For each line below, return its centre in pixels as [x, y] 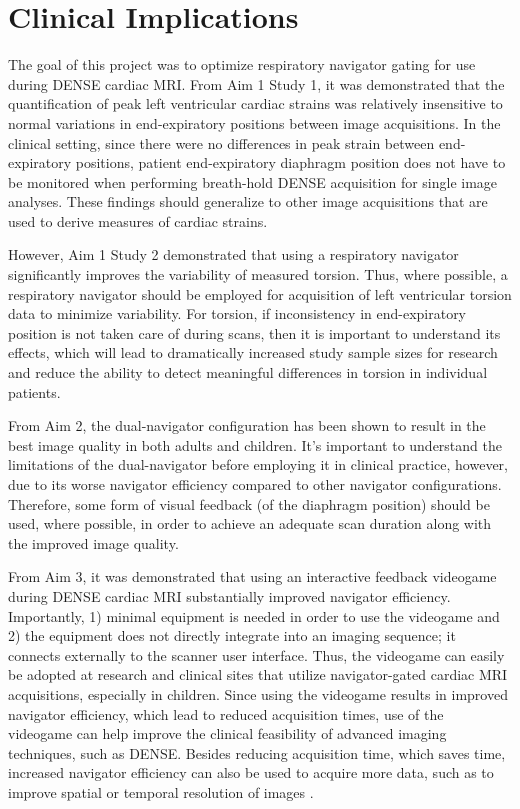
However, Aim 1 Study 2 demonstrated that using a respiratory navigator [233, 254]
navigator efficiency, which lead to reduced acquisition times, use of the [226, 713]
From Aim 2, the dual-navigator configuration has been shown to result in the [247, 425]
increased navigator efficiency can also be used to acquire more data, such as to [251, 772]
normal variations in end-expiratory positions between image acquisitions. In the [254, 122]
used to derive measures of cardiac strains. [138, 220]
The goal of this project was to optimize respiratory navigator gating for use [242, 64]
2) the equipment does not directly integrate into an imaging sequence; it [232, 635]
